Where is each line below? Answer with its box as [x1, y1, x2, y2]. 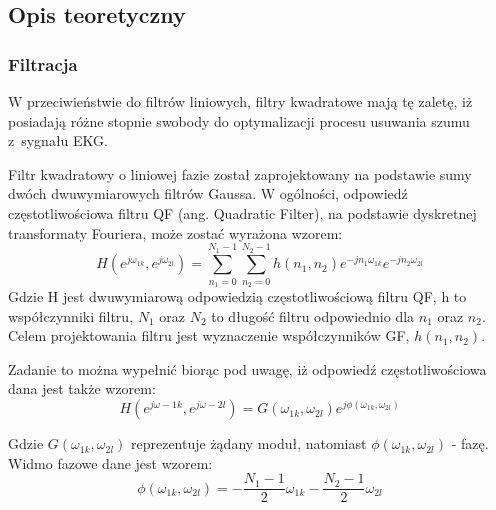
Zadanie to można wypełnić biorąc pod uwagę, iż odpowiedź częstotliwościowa [8, 358, 487, 379]
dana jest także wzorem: [8, 378, 156, 399]
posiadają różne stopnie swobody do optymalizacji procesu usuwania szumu [8, 110, 470, 131]
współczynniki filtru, [8, 305, 134, 326]
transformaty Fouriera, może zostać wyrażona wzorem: [8, 222, 343, 243]
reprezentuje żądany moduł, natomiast [130, 433, 367, 454]
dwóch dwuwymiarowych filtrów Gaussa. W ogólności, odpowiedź [8, 183, 408, 204]
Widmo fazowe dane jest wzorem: [8, 452, 213, 473]
